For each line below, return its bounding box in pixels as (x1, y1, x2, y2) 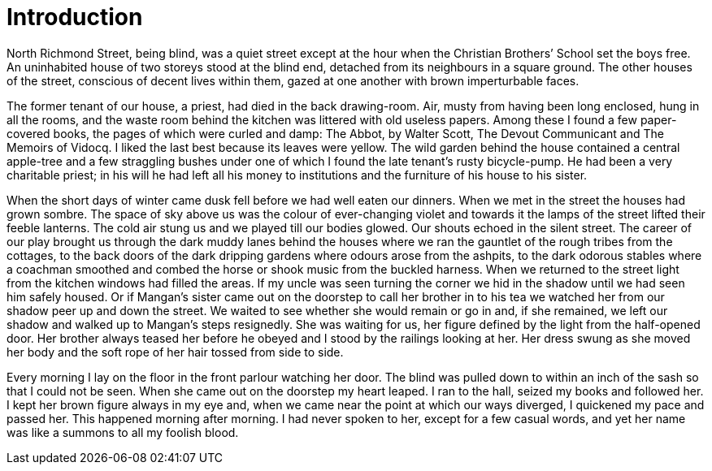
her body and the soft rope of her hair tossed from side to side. (7, 344, 344, 359)
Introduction (7, 3, 143, 31)
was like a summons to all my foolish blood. (7, 425, 239, 439)
